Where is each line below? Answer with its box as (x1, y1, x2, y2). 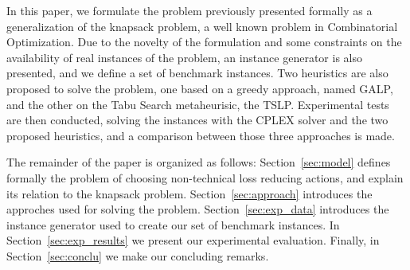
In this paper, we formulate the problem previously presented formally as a (6, 2, 373, 18)
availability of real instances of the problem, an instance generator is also (6, 49, 362, 65)
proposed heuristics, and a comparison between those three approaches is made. (6, 127, 395, 143)
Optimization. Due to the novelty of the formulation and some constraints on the (6, 33, 402, 50)
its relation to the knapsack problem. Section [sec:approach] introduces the (6, 185, 373, 202)
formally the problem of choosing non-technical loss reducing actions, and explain (6, 169, 404, 186)
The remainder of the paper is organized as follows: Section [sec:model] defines (6, 154, 391, 170)
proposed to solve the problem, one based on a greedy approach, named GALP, (6, 80, 393, 96)
